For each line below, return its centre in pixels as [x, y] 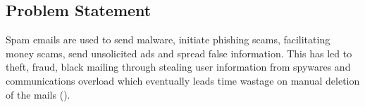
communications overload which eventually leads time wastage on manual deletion [183, 80]
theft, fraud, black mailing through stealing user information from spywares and [178, 67]
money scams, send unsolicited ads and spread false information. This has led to [179, 53]
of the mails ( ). [38, 94]
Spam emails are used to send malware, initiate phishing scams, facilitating [168, 40]
